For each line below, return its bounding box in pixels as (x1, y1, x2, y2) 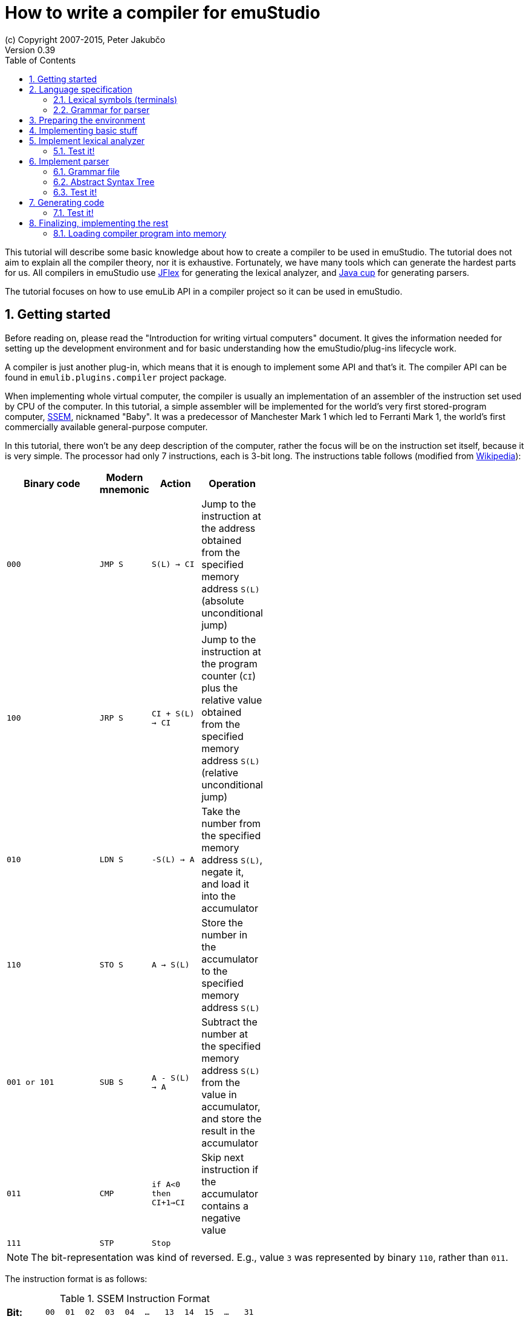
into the (201, 889, 236, 902)
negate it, (201, 865, 244, 878)
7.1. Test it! (53, 207, 94, 218)
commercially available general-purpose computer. (5, 421, 208, 432)
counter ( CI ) (201, 669, 256, 682)
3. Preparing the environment (29, 114, 146, 125)
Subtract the (201, 1015, 258, 1028)
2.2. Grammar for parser (53, 104, 150, 115)
